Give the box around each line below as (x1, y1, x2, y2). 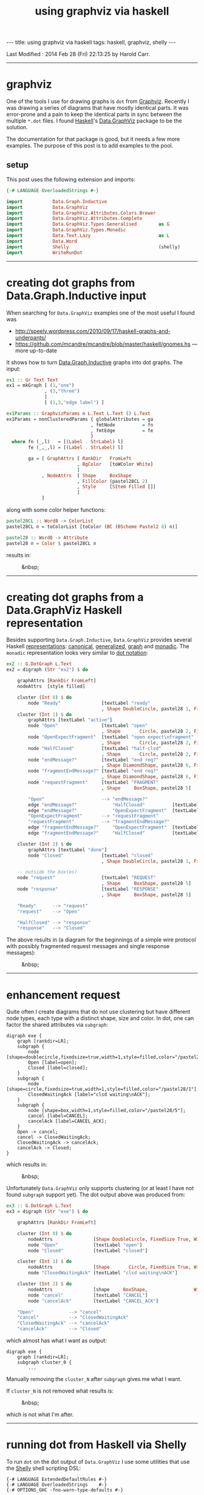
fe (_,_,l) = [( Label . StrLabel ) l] (28, 444, 123, 451)
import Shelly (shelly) (6, 244, 181, 250)
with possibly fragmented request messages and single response (6, 943, 170, 950)
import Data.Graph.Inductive (6, 198, 107, 205)
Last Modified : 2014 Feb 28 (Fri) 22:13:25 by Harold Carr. (6, 51, 151, 58)
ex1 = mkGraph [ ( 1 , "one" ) (6, 382, 75, 388)
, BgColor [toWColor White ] (76, 461, 154, 467)
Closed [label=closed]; (28, 1065, 88, 1071)
